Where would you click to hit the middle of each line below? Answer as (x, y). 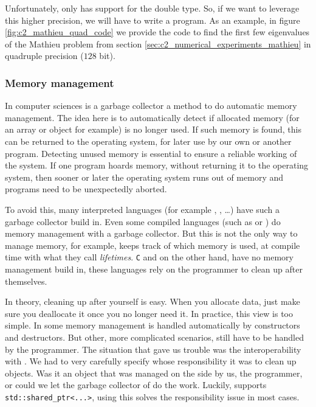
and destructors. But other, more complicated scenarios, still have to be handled (154, 337)
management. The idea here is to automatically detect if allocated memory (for (152, 117)
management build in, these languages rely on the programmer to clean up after (154, 269)
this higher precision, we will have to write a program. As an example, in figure (153, 20)
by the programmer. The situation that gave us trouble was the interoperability (153, 349)
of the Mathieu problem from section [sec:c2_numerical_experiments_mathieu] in (158, 43)
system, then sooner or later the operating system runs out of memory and (144, 177)
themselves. (26, 281)
